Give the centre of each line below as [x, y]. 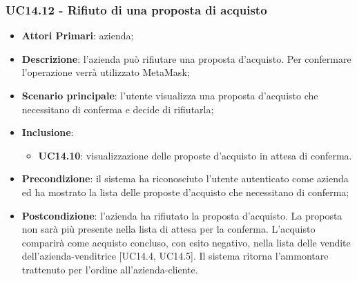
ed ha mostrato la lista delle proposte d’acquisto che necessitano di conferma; [185, 192]
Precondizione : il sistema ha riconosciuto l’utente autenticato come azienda [185, 178]
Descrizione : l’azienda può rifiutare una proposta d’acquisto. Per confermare [186, 58]
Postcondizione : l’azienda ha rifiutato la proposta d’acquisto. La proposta [182, 215]
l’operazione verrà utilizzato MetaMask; [106, 72]
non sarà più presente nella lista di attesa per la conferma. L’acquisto [168, 229]
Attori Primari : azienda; [78, 36]
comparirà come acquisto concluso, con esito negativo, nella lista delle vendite [186, 242]
